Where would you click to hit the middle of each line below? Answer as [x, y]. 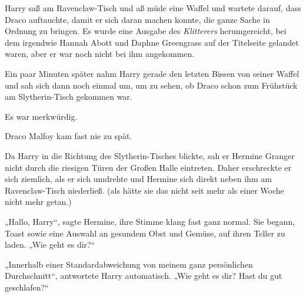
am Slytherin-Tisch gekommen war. [69, 97]
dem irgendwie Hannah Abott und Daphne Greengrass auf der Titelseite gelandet [152, 42]
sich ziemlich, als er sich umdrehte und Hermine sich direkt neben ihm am [138, 179]
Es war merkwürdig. [41, 116]
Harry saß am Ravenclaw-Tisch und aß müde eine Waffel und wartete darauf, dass [153, 8]
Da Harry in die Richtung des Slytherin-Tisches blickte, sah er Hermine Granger [150, 155]
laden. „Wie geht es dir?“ [50, 244]
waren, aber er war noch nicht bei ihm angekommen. [100, 54]
